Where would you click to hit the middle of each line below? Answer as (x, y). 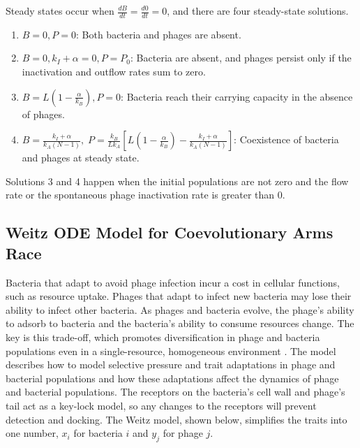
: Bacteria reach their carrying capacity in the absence (237, 96)
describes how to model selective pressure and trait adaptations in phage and (171, 364)
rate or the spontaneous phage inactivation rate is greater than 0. (145, 195)
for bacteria (98, 433)
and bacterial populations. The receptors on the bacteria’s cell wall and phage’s (175, 392)
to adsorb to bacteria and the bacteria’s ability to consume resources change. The (180, 323)
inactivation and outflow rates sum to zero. (114, 72)
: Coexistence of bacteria (286, 139)
